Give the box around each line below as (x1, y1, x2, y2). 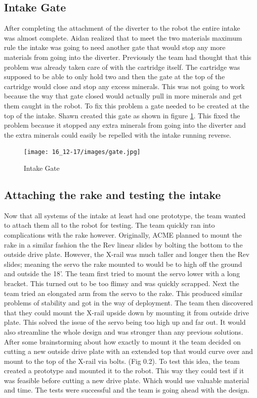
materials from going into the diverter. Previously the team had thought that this (4, 51, 252, 62)
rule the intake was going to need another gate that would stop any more (4, 42, 225, 52)
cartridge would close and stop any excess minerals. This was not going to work (4, 81, 245, 91)
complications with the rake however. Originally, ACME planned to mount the (4, 229, 242, 240)
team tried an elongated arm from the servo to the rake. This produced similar (4, 288, 243, 298)
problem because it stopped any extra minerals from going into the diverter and (4, 120, 246, 130)
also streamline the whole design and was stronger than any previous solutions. (4, 326, 243, 337)
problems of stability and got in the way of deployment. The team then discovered (4, 298, 253, 308)
